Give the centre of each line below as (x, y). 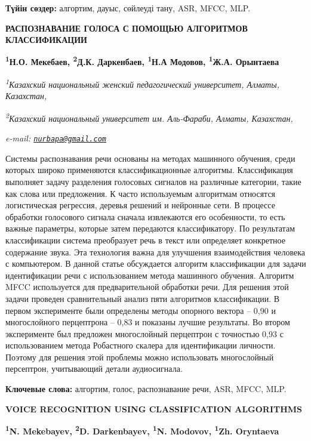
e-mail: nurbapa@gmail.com (56, 138)
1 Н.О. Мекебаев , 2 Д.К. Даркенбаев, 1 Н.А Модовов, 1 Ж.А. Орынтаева (142, 61)
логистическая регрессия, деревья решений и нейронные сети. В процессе (140, 205)
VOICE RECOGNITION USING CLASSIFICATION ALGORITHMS (154, 408)
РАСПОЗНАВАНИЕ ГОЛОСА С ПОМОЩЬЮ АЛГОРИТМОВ (127, 28)
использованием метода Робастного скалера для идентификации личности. (141, 345)
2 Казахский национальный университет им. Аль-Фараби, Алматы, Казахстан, (149, 117)
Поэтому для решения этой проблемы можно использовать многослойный (140, 357)
